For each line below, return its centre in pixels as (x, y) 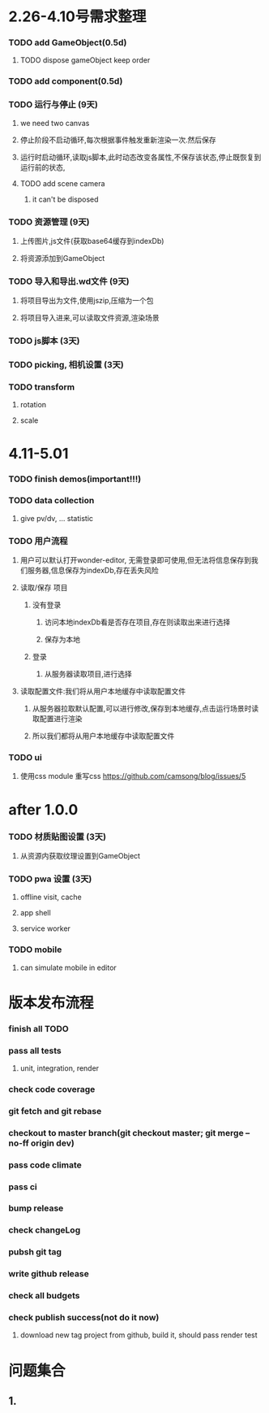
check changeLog (45, 1230)
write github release (49, 1274)
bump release (36, 1208)
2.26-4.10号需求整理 (77, 17)
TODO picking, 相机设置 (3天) (66, 365)
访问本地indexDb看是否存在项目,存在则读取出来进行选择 (137, 622)
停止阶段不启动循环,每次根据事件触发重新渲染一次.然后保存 (118, 140)
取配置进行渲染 (57, 719)
